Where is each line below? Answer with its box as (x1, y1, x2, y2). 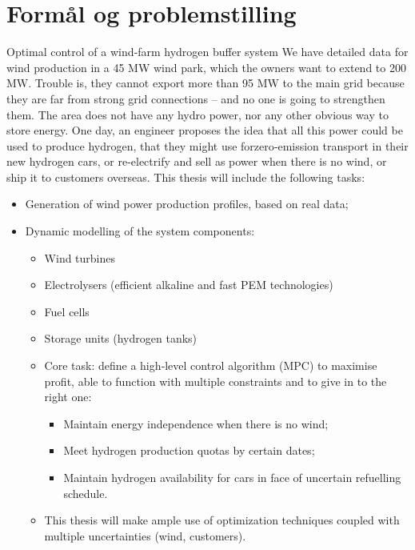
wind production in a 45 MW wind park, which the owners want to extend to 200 (6, 58, 406, 75)
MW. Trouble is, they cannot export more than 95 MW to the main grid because (6, 74, 405, 91)
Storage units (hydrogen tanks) (44, 330, 198, 347)
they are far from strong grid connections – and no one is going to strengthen (6, 90, 385, 106)
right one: (44, 388, 92, 405)
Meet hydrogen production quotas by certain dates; (63, 442, 315, 459)
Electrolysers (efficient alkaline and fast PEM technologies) (44, 276, 333, 293)
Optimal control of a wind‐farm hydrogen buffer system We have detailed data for (6, 43, 409, 60)
